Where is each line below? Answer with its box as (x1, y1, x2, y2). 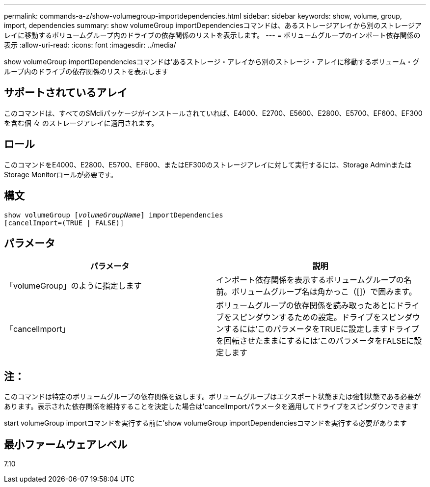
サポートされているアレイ (4, 86, 128, 99)
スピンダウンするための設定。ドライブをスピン (232, 312, 405, 323)
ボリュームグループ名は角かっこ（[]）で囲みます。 (232, 287, 417, 297)
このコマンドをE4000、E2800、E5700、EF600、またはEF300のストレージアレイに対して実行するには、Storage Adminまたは (4, 160, 412, 169)
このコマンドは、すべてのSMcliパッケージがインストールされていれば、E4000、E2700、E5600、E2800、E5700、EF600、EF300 (4, 108, 423, 117)
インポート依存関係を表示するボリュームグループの (216, 275, 404, 285)
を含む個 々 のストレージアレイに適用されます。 (4, 118, 159, 127)
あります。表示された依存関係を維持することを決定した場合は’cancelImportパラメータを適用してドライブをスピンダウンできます (4, 402, 419, 411)
